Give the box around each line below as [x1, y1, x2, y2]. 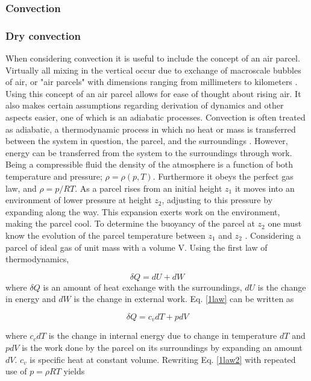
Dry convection [5, 28, 81, 43]
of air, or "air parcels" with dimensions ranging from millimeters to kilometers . [5, 75, 298, 88]
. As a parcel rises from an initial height [75, 181, 222, 194]
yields [63, 365, 85, 377]
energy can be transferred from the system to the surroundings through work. [5, 146, 292, 159]
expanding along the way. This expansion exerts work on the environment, [5, 205, 280, 218]
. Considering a [245, 228, 301, 241]
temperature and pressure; [5, 170, 102, 182]
